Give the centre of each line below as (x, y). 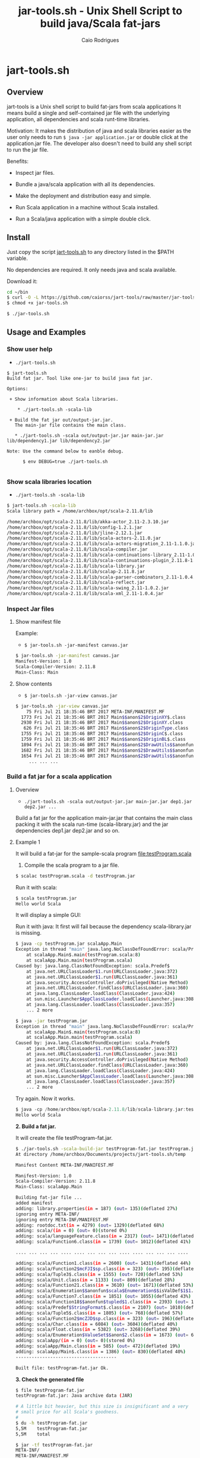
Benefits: (18, 161)
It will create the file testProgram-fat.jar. (64, 1138)
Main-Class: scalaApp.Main (49, 1187)
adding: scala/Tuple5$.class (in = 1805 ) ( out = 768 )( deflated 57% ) (99, 1313)
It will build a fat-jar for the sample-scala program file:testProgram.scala (103, 853)
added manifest (34, 1203)
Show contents (34, 684)
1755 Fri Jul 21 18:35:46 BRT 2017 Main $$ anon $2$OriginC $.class (102, 734)
